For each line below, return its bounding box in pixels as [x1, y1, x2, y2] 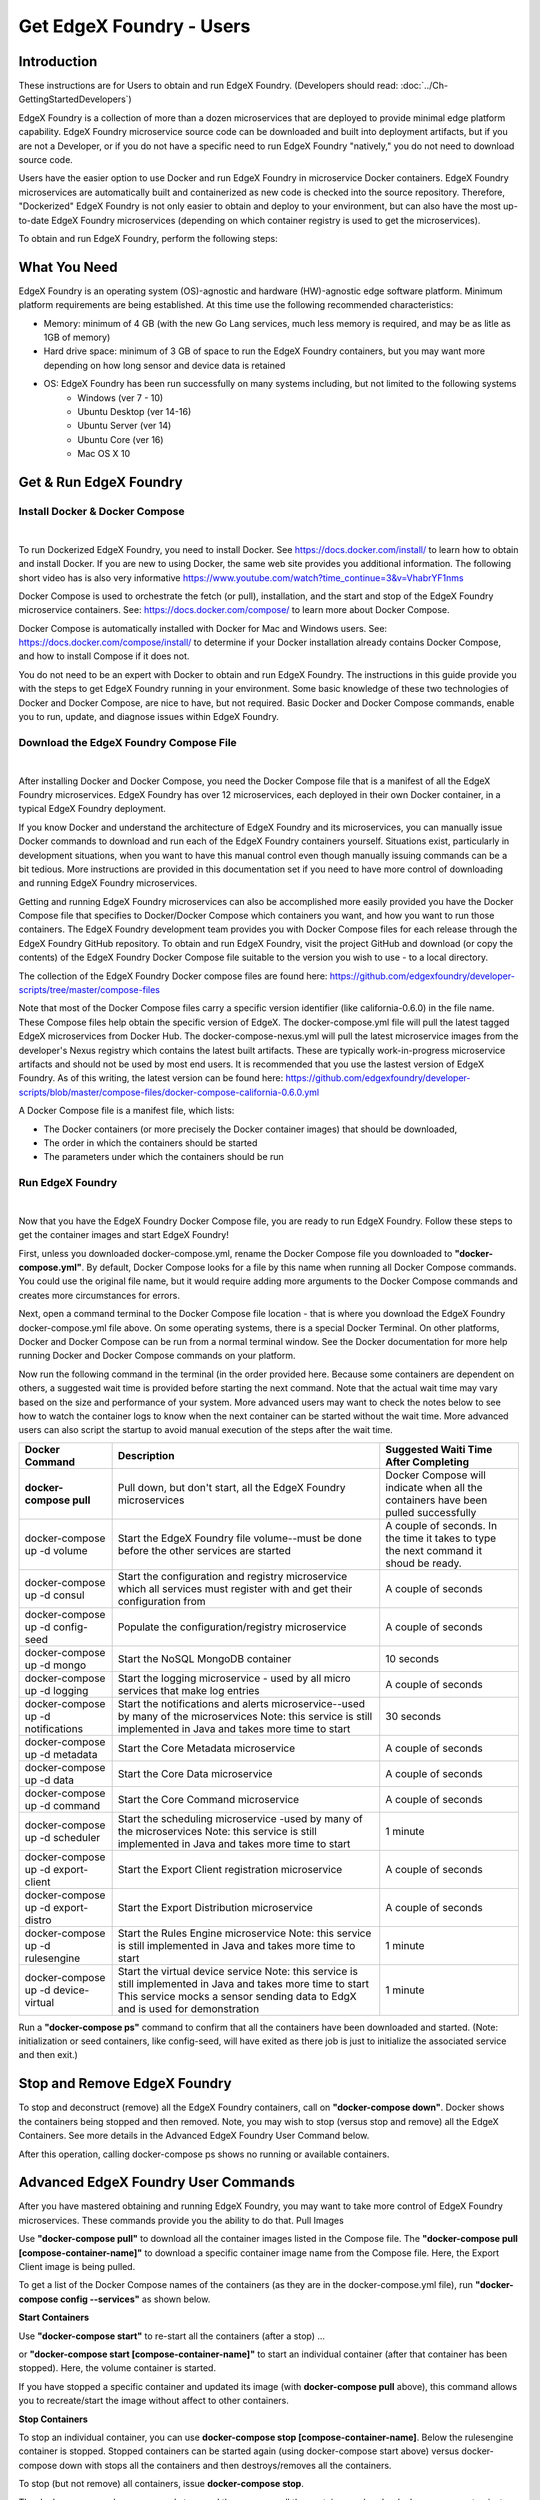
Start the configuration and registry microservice [117, 1569, 348, 1583]
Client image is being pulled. [18, 2261, 136, 2273]
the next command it [385, 1543, 483, 1557]
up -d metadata [24, 1747, 98, 1761]
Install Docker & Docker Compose [18, 504, 185, 518]
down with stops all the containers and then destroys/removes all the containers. [59, 2459, 392, 2471]
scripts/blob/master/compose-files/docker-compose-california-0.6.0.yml [18, 1086, 320, 1098]
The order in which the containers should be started [43, 1136, 258, 1149]
